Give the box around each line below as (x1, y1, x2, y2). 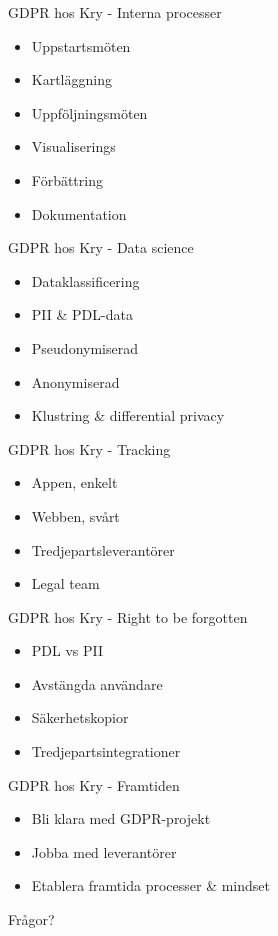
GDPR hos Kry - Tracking (8, 438, 171, 459)
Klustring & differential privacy (31, 405, 225, 426)
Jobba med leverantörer (31, 841, 177, 862)
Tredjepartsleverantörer (31, 539, 175, 560)
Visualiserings (31, 136, 116, 157)
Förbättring (31, 169, 103, 190)
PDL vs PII (31, 640, 104, 661)
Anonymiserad (31, 371, 120, 392)
